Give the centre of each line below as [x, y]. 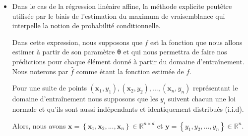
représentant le [216, 88]
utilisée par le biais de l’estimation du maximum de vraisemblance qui [119, 16]
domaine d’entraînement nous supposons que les [85, 99]
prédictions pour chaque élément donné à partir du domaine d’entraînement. [128, 61]
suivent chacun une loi [202, 99]
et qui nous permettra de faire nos [175, 52]
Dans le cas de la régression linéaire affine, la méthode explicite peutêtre [122, 6]
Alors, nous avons [39, 125]
